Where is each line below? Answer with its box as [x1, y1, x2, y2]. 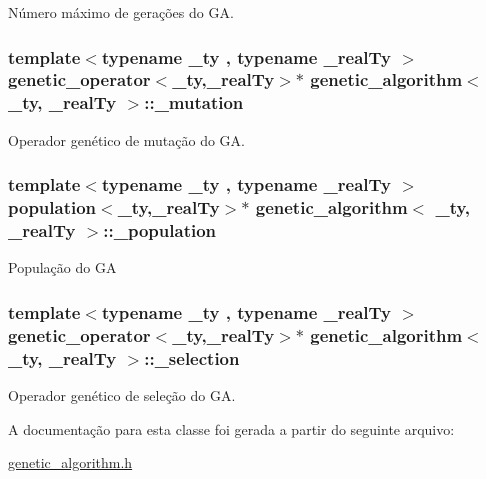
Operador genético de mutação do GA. [8, 129, 246, 150]
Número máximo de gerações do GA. [8, 2, 234, 22]
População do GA [8, 257, 117, 278]
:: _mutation [144, 90, 244, 115]
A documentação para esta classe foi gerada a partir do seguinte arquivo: [8, 418, 455, 439]
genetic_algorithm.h [8, 452, 133, 473]
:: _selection [144, 345, 240, 370]
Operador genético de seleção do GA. [8, 384, 236, 405]
